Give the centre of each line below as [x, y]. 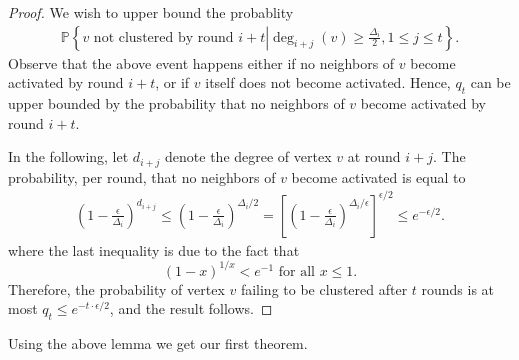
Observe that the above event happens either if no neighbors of [201, 62]
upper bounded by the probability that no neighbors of [176, 103]
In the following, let [68, 156]
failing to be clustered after [324, 288]
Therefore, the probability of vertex [116, 288]
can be [490, 82]
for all [296, 271]
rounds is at [458, 288]
